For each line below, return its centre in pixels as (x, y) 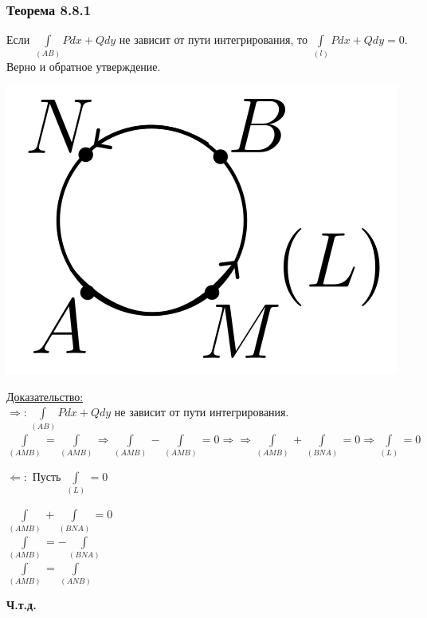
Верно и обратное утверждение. (84, 66)
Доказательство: (45, 396)
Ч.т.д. (22, 605)
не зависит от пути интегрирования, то (213, 39)
